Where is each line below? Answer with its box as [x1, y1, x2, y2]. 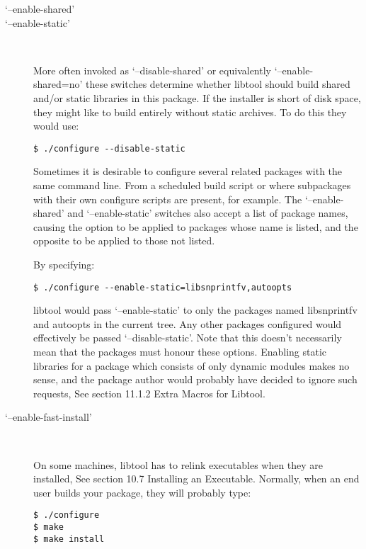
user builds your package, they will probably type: [33, 485, 251, 499]
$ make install [33, 533, 105, 544]
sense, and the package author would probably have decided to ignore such [33, 372, 358, 387]
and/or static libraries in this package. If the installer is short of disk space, [33, 90, 361, 105]
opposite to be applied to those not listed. [33, 233, 215, 248]
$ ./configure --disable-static [33, 143, 185, 154]
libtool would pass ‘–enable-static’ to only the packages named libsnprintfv [33, 302, 358, 317]
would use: [33, 118, 79, 133]
